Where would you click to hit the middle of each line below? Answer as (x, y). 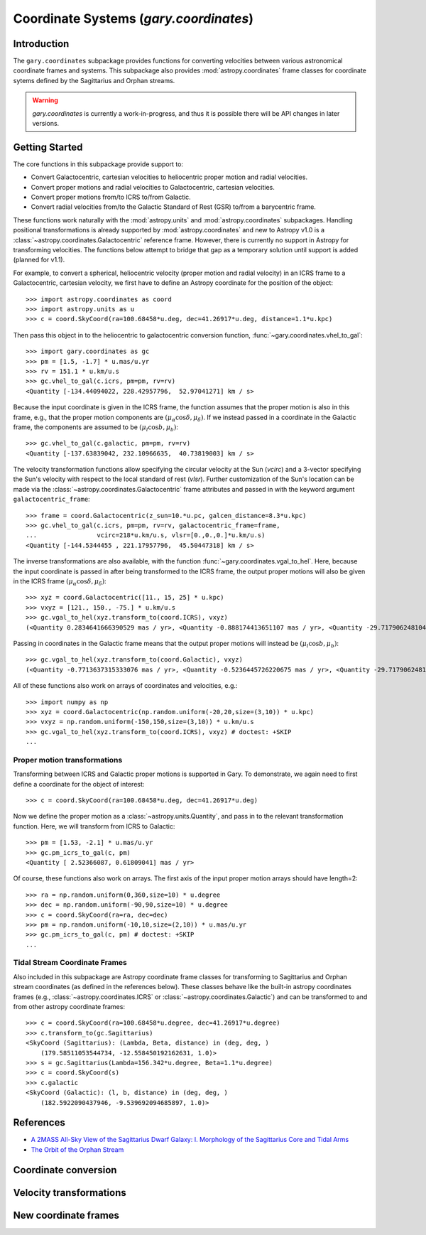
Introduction (41, 44)
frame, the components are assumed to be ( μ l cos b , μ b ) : (96, 428)
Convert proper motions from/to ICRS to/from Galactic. (111, 197)
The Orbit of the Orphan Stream (77, 1149)
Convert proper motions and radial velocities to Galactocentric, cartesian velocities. (153, 187)
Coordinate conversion (65, 1170)
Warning (45, 100)
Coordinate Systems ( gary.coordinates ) (133, 18)
